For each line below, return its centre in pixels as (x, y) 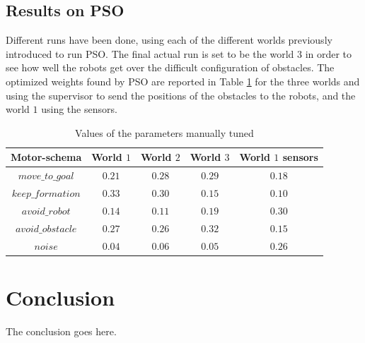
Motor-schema (46, 157)
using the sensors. (79, 109)
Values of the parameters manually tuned (164, 132)
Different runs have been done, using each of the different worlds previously (169, 40)
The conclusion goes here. (61, 331)
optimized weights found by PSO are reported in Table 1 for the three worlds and (183, 81)
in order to (329, 53)
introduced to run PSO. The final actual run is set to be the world (150, 53)
